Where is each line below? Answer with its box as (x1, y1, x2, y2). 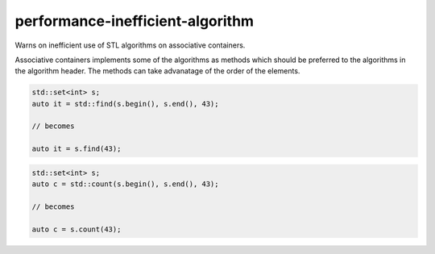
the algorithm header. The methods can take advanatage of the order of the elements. (14, 66, 300, 76)
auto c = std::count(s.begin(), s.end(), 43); (31, 180, 219, 189)
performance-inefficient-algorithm (14, 12, 254, 30)
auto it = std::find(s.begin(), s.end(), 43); (31, 99, 219, 108)
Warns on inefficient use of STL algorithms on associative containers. (14, 40, 246, 50)
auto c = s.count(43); (31, 224, 122, 234)
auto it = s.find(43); (31, 144, 122, 153)
